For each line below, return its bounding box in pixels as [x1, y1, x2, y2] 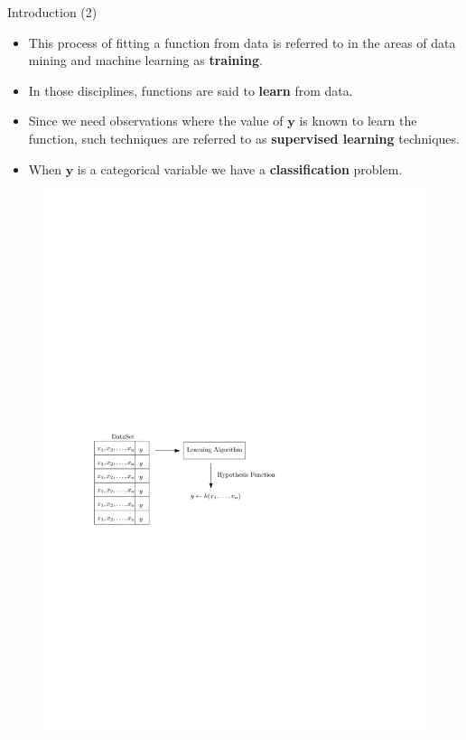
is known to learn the [299, 111, 417, 130]
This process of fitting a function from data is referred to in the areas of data [28, 33, 456, 52]
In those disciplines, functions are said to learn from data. [28, 80, 353, 99]
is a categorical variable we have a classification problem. [77, 159, 403, 178]
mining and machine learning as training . [28, 51, 263, 70]
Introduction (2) [7, 3, 98, 21]
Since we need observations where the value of [28, 111, 284, 130]
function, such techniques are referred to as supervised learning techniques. [28, 128, 460, 147]
